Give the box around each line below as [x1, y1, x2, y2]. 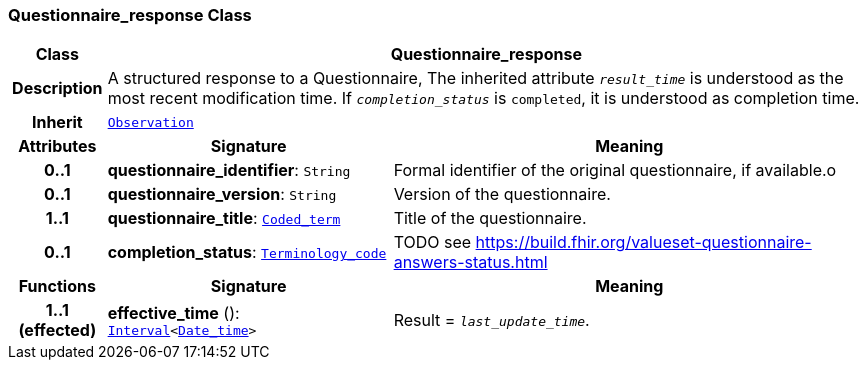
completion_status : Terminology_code [107, 242, 387, 263]
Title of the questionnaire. [393, 208, 587, 229]
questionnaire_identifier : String [107, 160, 351, 181]
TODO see [393, 232, 472, 253]
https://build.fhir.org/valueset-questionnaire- [475, 232, 812, 253]
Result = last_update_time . [393, 310, 590, 331]
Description [12, 78, 103, 99]
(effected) [18, 320, 97, 341]
